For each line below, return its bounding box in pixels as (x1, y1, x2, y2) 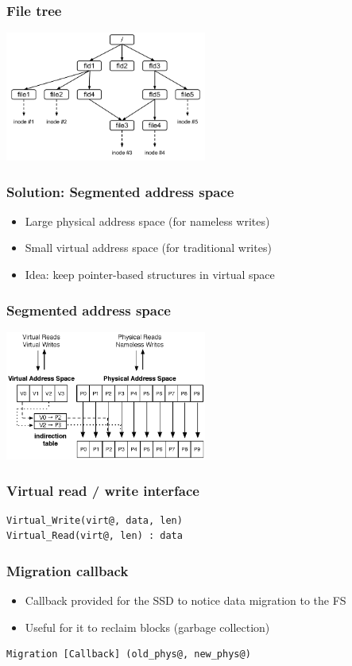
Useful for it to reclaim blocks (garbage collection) (25, 618, 270, 635)
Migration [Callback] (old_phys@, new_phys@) (6, 649, 251, 660)
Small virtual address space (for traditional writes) (25, 239, 272, 256)
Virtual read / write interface (6, 480, 199, 500)
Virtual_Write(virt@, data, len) (6, 514, 183, 526)
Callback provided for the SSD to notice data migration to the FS (25, 592, 346, 609)
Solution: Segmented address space (6, 181, 234, 201)
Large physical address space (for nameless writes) (25, 212, 270, 229)
